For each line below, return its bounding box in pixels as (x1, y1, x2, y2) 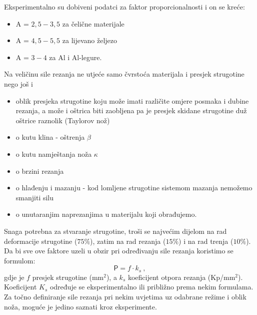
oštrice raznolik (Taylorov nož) (15, 115, 110, 125)
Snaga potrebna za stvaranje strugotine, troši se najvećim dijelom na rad (4, 225, 227, 236)
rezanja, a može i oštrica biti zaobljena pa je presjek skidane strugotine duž (15, 105, 247, 116)
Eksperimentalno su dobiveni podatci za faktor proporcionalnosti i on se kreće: (4, 2, 245, 12)
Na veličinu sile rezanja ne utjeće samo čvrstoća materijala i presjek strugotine (4, 69, 244, 79)
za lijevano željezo (62, 35, 117, 46)
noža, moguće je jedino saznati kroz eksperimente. (4, 301, 157, 311)
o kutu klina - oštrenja (15, 132, 85, 142)
